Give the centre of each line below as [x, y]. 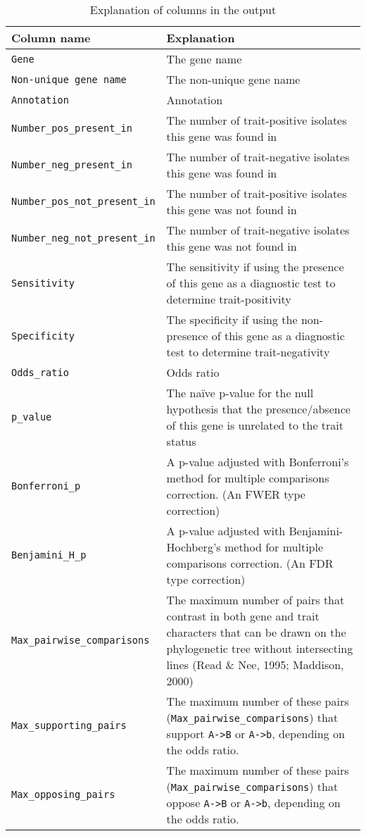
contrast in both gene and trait [243, 616]
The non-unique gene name [233, 79]
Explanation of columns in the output [183, 10]
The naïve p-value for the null [240, 393]
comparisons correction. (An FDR [250, 563]
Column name [51, 38]
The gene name [204, 59]
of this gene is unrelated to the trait [255, 425]
